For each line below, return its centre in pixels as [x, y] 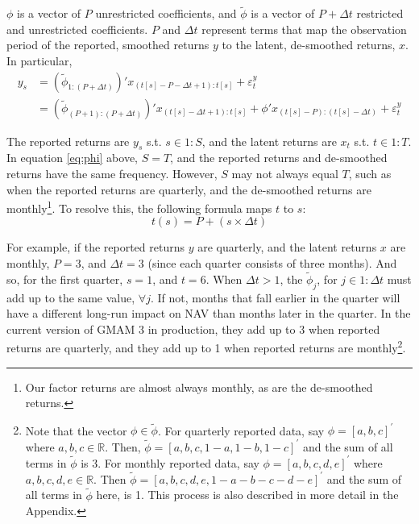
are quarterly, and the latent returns [287, 247]
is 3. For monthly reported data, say [170, 462]
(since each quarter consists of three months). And [272, 263]
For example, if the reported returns [95, 247]
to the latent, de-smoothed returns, [309, 45]
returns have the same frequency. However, [112, 174]
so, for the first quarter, [65, 279]
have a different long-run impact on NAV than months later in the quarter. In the [209, 313]
